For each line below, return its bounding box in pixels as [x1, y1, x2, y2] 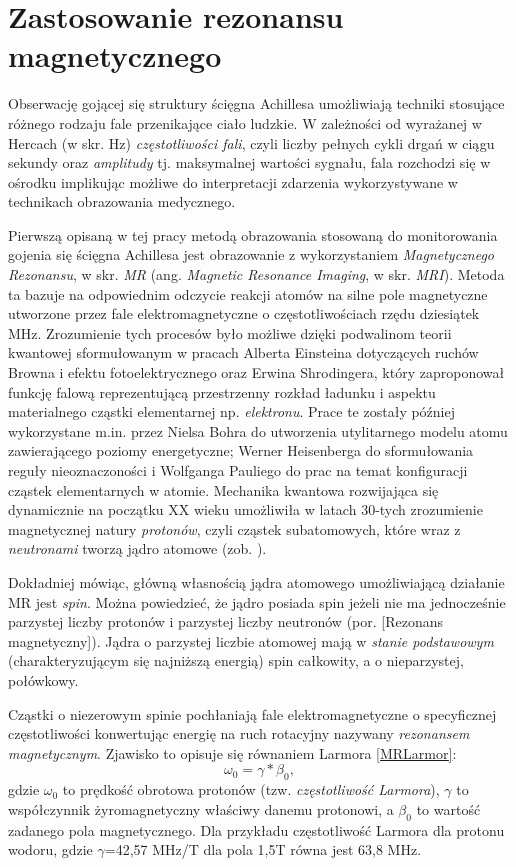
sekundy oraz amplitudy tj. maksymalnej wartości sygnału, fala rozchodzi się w [8, 152, 491, 173]
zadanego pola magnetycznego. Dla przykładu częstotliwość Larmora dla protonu [8, 819, 505, 840]
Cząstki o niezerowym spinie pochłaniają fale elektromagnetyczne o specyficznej [8, 703, 497, 724]
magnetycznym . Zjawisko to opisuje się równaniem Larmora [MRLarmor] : [8, 742, 457, 763]
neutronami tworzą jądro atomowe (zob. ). [8, 538, 267, 559]
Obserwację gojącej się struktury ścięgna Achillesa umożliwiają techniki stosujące [8, 93, 505, 114]
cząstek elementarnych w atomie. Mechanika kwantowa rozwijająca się [8, 479, 439, 500]
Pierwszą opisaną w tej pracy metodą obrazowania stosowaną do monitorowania [8, 224, 498, 245]
